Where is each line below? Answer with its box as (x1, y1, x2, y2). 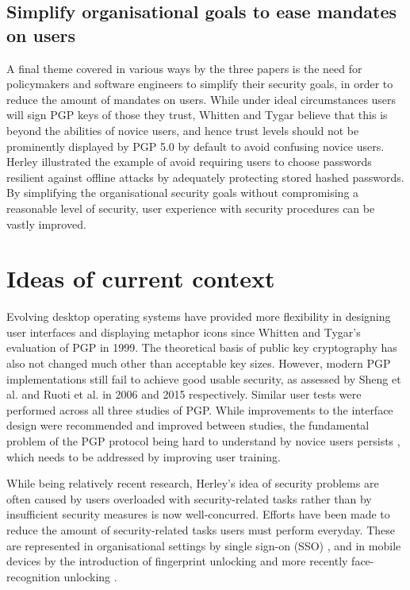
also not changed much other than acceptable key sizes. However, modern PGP (6, 355, 391, 372)
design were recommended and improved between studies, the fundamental (6, 417, 370, 434)
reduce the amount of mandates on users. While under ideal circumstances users (6, 91, 397, 107)
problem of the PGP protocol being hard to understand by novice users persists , (6, 433, 400, 449)
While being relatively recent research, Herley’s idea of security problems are (6, 475, 379, 492)
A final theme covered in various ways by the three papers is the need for (6, 60, 362, 76)
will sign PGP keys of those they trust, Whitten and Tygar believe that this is (6, 106, 388, 123)
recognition (6, 568, 60, 584)
